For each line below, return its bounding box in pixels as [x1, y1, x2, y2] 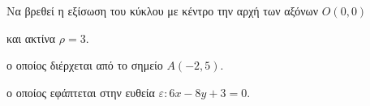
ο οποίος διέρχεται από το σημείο [6, 57, 163, 74]
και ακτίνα [6, 29, 56, 46]
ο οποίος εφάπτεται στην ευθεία [6, 83, 155, 100]
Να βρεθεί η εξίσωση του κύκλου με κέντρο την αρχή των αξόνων [6, 2, 319, 19]
